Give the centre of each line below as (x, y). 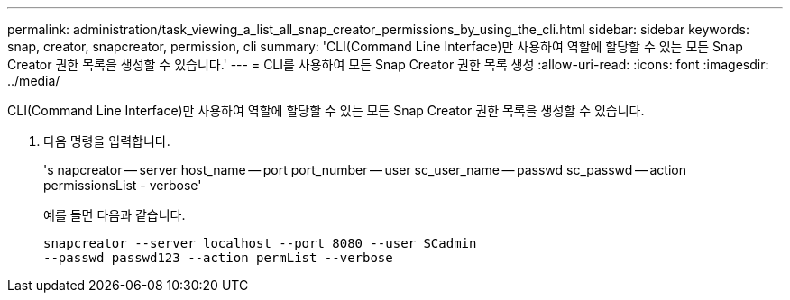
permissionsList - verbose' (123, 185)
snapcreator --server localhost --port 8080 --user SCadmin (260, 243)
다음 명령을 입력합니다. (107, 141)
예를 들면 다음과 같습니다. (115, 215)
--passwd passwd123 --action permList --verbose (218, 258)
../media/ (34, 81)
